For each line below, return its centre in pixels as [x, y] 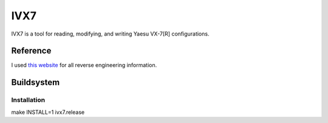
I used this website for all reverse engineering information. [84, 65]
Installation [28, 100]
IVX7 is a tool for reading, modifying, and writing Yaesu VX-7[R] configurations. [110, 34]
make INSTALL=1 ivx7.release [48, 112]
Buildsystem [36, 82]
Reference [31, 51]
